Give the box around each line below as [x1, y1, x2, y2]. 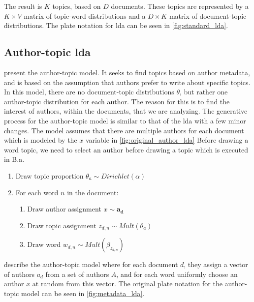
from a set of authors [45, 269, 109, 279]
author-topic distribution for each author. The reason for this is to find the [4, 96, 230, 106]
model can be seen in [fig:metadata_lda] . [21, 288, 145, 298]
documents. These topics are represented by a [111, 1, 249, 11]
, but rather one [179, 87, 228, 97]
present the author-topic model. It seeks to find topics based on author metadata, [4, 67, 250, 77]
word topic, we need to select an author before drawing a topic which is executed [4, 144, 249, 154]
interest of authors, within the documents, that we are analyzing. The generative [4, 106, 248, 116]
